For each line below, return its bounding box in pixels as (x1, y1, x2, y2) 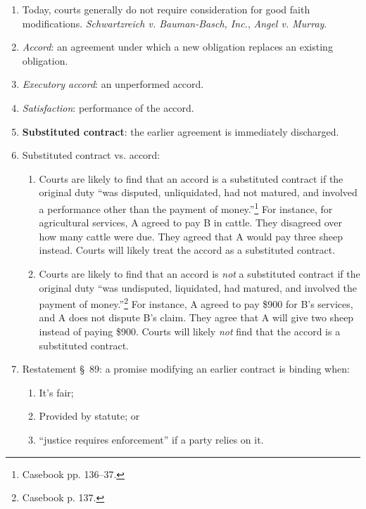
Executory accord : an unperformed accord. (22, 77, 204, 91)
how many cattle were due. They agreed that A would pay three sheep (39, 228, 343, 243)
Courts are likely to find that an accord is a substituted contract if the (39, 171, 343, 186)
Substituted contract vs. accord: (22, 148, 160, 162)
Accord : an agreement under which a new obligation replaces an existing (22, 39, 333, 54)
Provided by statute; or (39, 408, 140, 423)
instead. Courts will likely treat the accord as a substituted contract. (39, 243, 336, 257)
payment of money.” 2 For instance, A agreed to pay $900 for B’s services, (39, 295, 353, 311)
